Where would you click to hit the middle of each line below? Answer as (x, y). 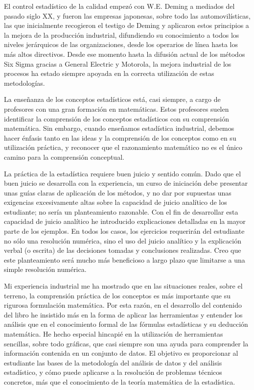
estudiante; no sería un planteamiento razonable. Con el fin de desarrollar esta (121, 211)
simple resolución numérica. (45, 269)
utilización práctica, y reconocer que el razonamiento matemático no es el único (123, 147)
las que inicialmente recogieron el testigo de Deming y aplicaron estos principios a (127, 25)
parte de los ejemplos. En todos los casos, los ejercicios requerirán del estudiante (124, 231)
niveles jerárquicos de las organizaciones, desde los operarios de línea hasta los (121, 44)
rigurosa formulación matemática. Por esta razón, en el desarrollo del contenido (123, 305)
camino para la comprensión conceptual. (64, 157)
